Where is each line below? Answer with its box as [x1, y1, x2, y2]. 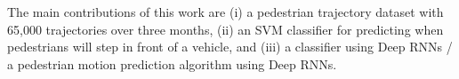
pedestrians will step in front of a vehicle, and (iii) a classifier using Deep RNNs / [7, 37, 453, 56]
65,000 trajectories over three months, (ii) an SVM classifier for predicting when [7, 20, 444, 38]
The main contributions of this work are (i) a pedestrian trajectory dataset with [7, 3, 444, 20]
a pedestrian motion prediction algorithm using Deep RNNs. [7, 54, 337, 73]
